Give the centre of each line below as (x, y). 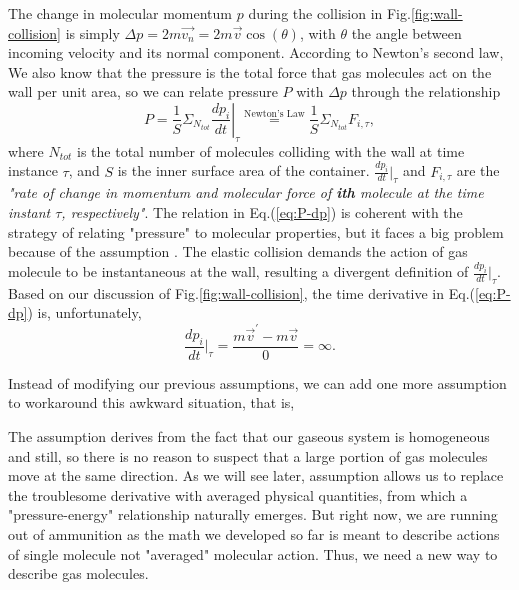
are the (478, 170)
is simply (92, 32)
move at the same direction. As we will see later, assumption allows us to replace (256, 475)
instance (33, 170)
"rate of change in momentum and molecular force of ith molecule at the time (246, 192)
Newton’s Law (274, 114)
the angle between (406, 32)
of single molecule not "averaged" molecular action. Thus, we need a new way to (253, 553)
